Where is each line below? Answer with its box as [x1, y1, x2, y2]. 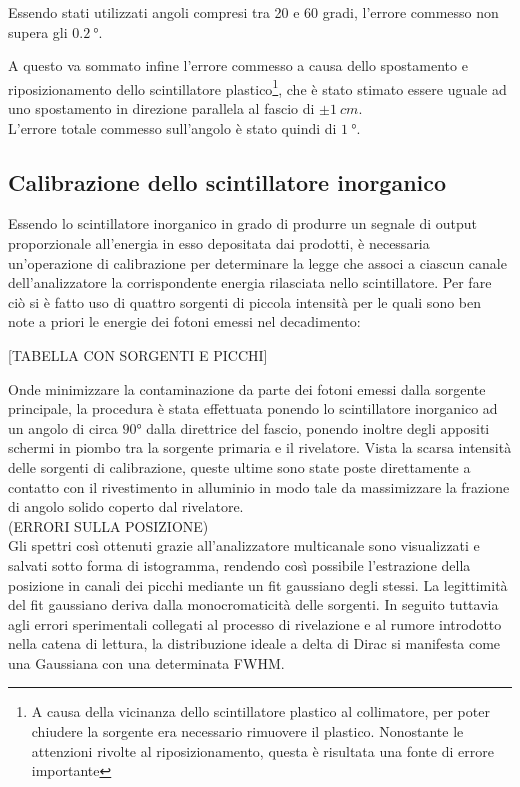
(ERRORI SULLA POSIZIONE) [8, 515, 209, 536]
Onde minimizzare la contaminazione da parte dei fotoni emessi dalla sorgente [8, 378, 486, 399]
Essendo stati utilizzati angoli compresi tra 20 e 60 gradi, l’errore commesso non [8, 2, 499, 22]
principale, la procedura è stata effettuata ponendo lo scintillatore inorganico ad [8, 398, 498, 419]
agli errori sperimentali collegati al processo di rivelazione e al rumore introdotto [8, 613, 502, 634]
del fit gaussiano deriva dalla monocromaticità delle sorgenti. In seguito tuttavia [8, 594, 499, 615]
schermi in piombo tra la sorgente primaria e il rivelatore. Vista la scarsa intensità [8, 437, 512, 458]
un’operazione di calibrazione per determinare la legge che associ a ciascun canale [8, 252, 507, 273]
